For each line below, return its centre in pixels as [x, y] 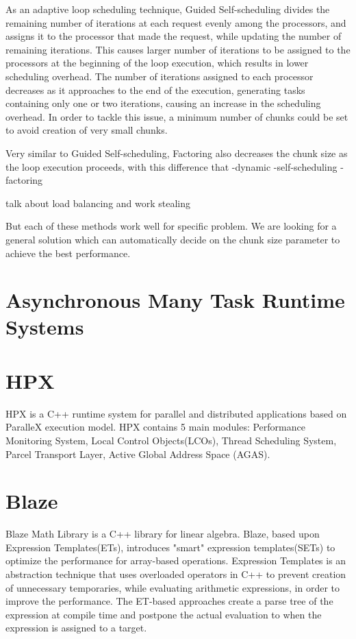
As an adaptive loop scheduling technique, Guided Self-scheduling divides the [168, 9]
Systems [45, 327]
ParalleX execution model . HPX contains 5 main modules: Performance [155, 427]
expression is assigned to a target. [76, 628]
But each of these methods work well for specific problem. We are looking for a [171, 226]
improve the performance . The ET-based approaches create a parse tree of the [169, 601]
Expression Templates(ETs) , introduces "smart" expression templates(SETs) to [170, 547]
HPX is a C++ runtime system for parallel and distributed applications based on [176, 413]
